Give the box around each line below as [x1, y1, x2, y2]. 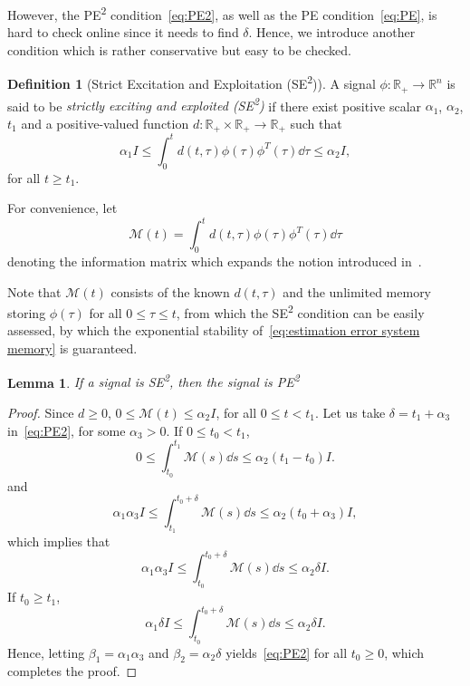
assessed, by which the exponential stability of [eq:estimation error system [7, 321, 420, 340]
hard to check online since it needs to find [7, 23, 239, 42]
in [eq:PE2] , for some [7, 420, 126, 440]
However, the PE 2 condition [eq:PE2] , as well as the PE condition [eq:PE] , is [7, 3, 437, 24]
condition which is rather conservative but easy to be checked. [7, 40, 351, 59]
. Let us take [314, 402, 386, 421]
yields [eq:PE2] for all [225, 643, 348, 662]
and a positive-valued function [21, 113, 189, 132]
